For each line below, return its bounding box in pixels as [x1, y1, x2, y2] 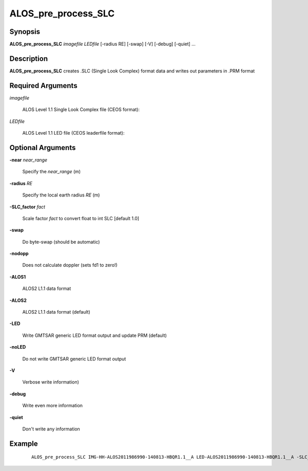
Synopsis [9, 27, 41, 36]
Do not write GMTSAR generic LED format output [22, 355, 126, 362]
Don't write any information [22, 426, 81, 432]
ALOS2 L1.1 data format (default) [22, 309, 91, 315]
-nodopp [9, 250, 29, 257]
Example [9, 439, 38, 448]
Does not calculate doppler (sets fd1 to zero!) [22, 262, 118, 268]
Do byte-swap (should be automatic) [22, 239, 100, 245]
